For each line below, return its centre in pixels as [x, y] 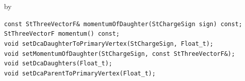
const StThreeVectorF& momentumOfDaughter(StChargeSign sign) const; [123, 24]
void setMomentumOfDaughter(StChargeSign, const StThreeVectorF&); [120, 54]
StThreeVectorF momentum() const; [62, 34]
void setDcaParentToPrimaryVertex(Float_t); [80, 73]
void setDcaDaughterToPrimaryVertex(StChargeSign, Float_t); [109, 44]
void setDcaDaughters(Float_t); [58, 64]
